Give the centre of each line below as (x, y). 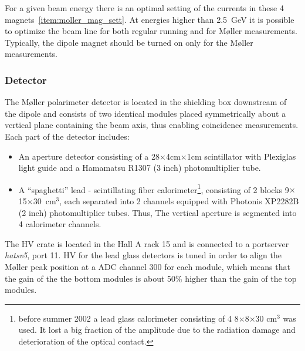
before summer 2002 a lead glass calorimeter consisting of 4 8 (128, 318)
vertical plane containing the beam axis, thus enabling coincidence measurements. (152, 125)
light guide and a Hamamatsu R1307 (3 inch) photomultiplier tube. (140, 168)
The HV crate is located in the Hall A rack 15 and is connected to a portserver (147, 243)
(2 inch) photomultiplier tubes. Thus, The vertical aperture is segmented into (157, 212)
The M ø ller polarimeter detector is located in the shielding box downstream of (146, 102)
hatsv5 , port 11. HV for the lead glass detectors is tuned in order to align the (143, 255)
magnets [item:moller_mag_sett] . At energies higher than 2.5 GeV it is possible (150, 19)
